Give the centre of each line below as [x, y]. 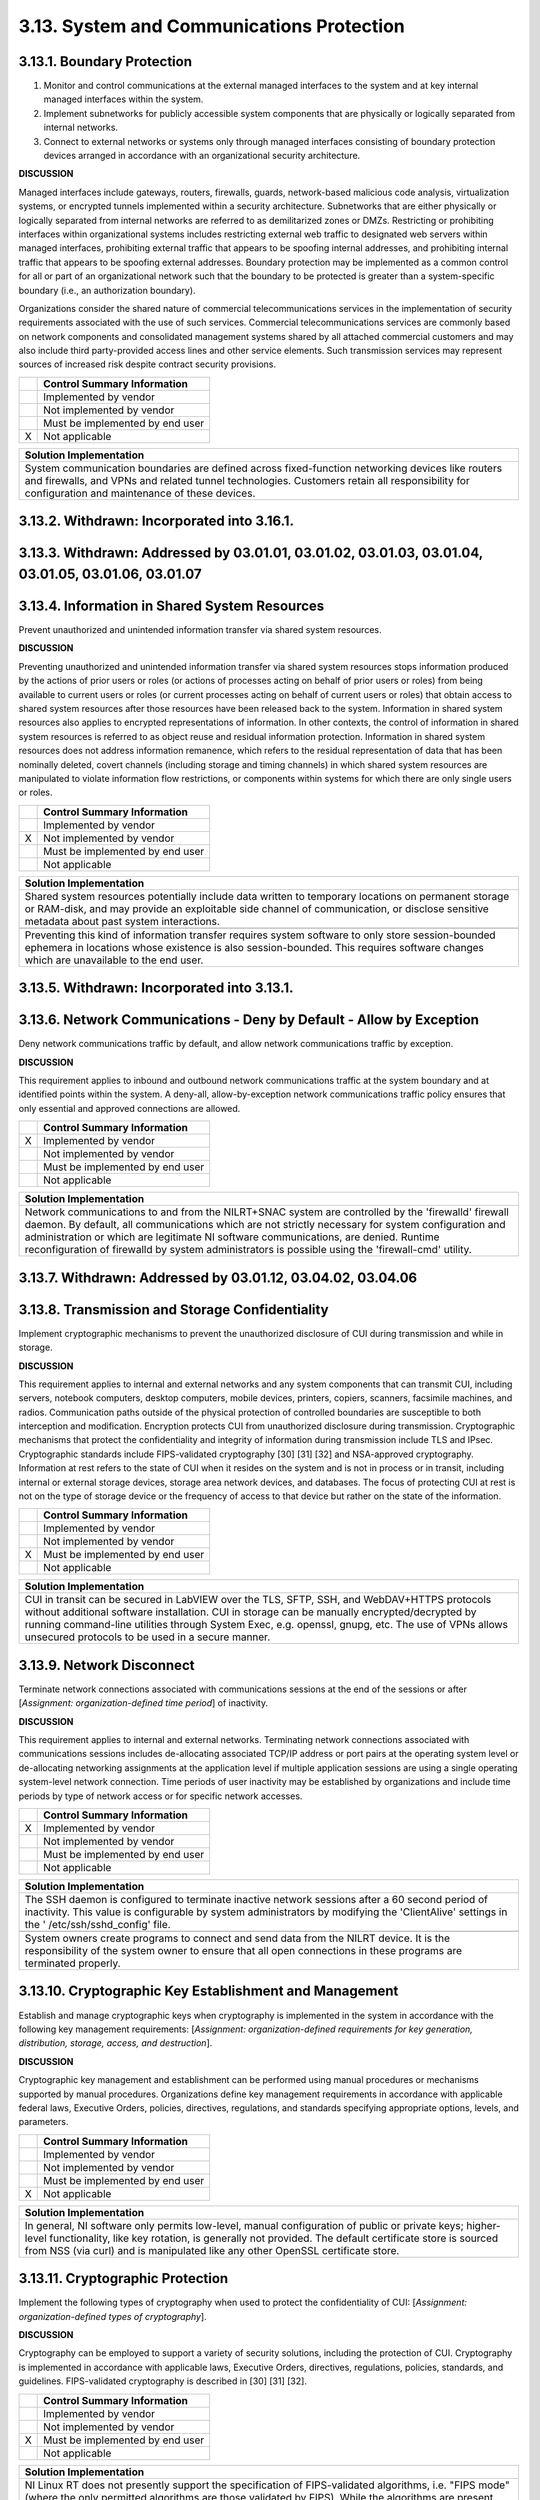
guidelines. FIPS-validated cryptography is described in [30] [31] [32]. [162, 2381]
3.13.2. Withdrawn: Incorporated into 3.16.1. [156, 521]
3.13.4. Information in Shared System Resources [171, 605]
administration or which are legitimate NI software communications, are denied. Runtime [232, 1237]
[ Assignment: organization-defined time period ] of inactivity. [143, 1703]
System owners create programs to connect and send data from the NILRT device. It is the [237, 1938]
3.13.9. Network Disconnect [106, 1665]
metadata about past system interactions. [122, 921]
